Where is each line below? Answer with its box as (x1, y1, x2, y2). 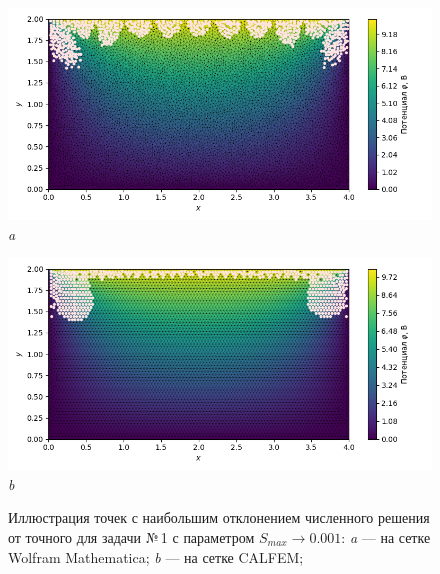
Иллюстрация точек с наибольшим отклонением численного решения (8, 507, 430, 528)
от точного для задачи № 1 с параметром (8, 526, 255, 547)
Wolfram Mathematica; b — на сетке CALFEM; (8, 546, 304, 567)
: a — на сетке (341, 526, 431, 547)
